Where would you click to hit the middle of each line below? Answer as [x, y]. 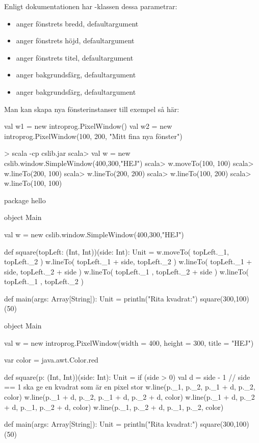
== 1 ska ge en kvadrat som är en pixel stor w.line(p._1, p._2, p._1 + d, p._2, [130, 387]
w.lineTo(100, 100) [33, 183]
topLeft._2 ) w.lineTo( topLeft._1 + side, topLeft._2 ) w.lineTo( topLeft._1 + [128, 261]
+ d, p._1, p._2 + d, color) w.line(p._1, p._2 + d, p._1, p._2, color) [114, 407]
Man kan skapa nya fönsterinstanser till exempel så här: [92, 109]
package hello [25, 200]
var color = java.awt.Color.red [51, 360]
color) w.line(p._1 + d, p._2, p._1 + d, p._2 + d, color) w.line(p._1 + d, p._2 [129, 397]
